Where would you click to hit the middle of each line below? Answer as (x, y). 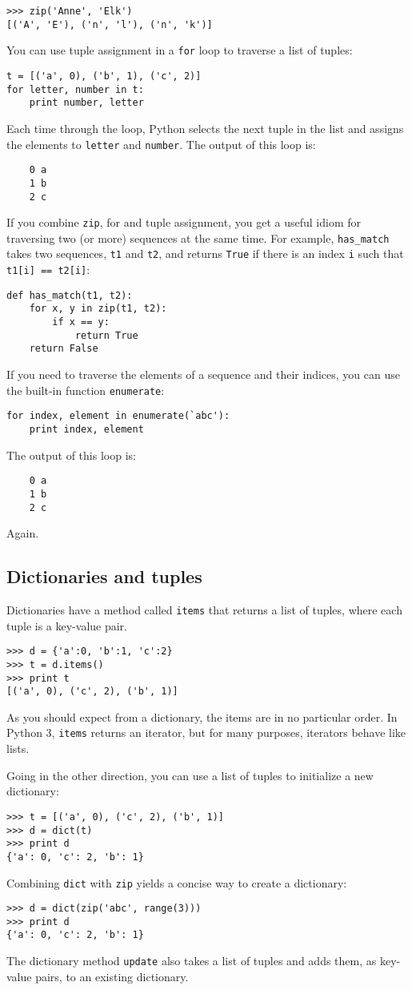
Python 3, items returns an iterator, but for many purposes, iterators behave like (206, 732)
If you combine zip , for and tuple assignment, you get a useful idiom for (184, 222)
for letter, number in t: (75, 89)
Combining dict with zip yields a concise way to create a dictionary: (177, 882)
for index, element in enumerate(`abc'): (118, 416)
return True (106, 335)
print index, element (86, 429)
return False (64, 349)
